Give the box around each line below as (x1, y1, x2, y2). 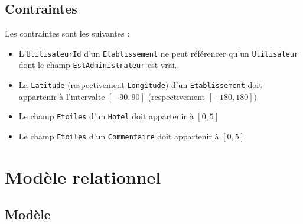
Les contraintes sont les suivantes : (5, 27, 130, 40)
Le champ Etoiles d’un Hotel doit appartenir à (18, 110, 194, 122)
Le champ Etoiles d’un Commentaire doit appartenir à (18, 130, 219, 142)
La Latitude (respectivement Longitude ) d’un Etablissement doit (18, 79, 262, 91)
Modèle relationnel (5, 164, 161, 189)
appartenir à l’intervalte (18, 90, 105, 102)
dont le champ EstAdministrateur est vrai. (18, 59, 177, 71)
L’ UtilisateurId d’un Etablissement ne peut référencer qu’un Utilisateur (18, 47, 299, 59)
